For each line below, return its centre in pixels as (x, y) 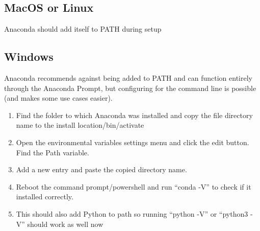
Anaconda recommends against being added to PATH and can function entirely (128, 78)
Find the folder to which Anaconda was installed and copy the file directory (134, 115)
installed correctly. (45, 197)
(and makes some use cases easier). (58, 98)
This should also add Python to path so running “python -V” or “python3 (132, 213)
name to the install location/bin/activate (80, 125)
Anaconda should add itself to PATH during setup (83, 29)
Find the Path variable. (53, 152)
